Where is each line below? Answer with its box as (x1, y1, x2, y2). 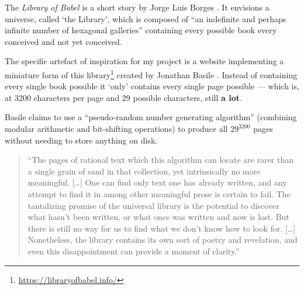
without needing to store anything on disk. (5, 134, 158, 146)
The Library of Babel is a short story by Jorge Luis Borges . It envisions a (5, 1, 270, 13)
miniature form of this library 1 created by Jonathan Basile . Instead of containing (5, 67, 298, 81)
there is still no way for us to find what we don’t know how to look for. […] (27, 222, 296, 234)
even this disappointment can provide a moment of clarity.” (27, 244, 240, 257)
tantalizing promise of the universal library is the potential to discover (27, 199, 279, 211)
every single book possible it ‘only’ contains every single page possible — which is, (5, 80, 299, 92)
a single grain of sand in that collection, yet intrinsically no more (27, 165, 261, 177)
